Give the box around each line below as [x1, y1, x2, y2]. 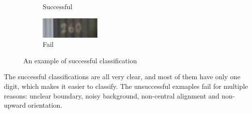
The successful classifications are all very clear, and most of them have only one [4, 71, 240, 82]
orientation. [28, 100, 63, 110]
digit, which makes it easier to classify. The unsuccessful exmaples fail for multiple [4, 81, 248, 91]
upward [4, 100, 26, 110]
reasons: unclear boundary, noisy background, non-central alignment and [4, 90, 220, 100]
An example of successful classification [23, 55, 137, 65]
